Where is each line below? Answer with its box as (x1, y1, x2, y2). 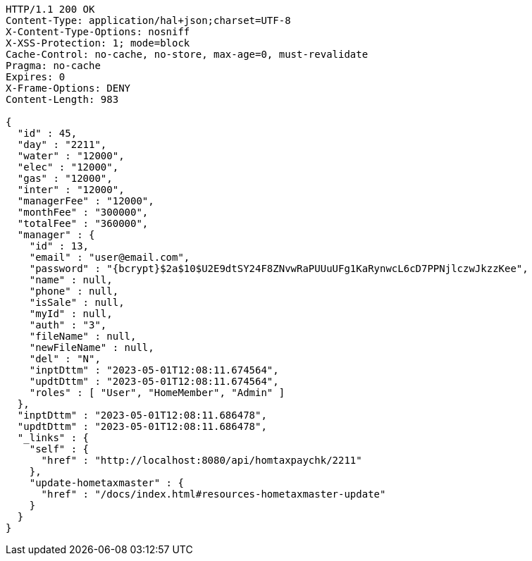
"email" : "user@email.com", (29, 252, 190, 263)
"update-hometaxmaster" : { (29, 477, 184, 488)
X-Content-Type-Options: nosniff (6, 26, 190, 37)
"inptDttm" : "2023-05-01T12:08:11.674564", (29, 364, 279, 376)
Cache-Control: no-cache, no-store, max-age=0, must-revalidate (6, 49, 369, 60)
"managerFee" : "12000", (17, 195, 154, 206)
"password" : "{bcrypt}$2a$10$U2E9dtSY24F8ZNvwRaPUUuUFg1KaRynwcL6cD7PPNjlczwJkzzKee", (29, 263, 528, 274)
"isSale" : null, (29, 297, 125, 308)
